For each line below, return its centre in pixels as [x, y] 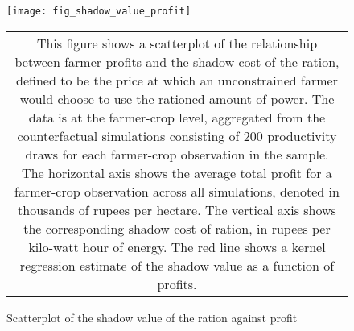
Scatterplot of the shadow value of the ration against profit [152, 317]
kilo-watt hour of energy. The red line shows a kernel [177, 246]
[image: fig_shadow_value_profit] [99, 11]
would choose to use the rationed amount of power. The [177, 98]
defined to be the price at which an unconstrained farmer [177, 80]
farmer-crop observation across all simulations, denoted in [177, 191]
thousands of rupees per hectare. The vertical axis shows [177, 209]
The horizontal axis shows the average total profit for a [177, 172]
